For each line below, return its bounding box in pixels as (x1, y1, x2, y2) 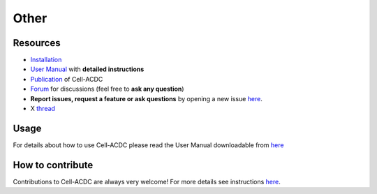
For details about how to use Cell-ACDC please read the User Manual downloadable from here (13, 140, 284, 149)
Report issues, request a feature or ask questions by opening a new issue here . (30, 94, 263, 103)
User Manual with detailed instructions (30, 65, 145, 73)
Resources (13, 37, 61, 49)
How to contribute (13, 159, 94, 171)
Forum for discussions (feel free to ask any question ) (30, 84, 184, 94)
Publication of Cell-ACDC (30, 75, 103, 83)
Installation (30, 56, 62, 64)
